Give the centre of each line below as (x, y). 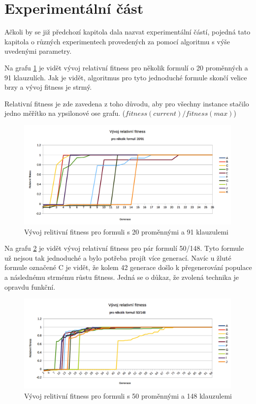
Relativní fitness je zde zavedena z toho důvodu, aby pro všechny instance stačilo (127, 103)
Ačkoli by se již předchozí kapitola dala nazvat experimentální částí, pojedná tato (128, 32)
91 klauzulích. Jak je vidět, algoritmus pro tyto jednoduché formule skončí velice (126, 77)
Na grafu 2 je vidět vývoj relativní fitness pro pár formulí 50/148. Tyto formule (124, 248)
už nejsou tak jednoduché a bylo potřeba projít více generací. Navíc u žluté (118, 257)
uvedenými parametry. (38, 51)
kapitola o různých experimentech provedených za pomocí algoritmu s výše (117, 41)
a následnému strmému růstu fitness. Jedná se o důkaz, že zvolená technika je (122, 277)
